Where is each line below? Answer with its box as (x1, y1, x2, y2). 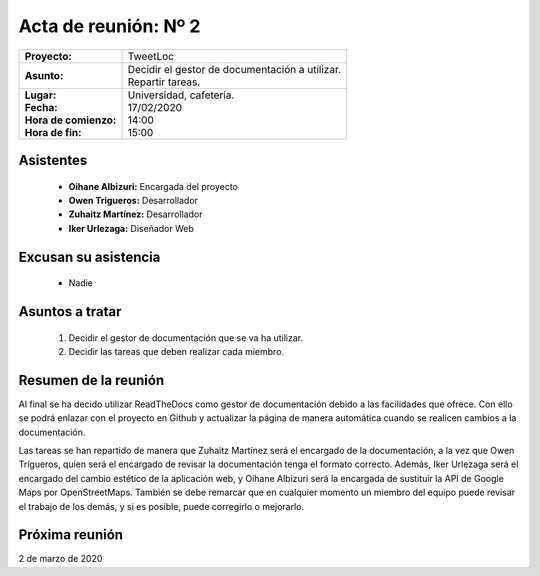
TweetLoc (127, 49, 175, 63)
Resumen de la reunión (18, 371, 165, 389)
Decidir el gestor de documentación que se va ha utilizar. (68, 331, 304, 344)
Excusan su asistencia (18, 248, 161, 265)
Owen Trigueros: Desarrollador (68, 194, 199, 206)
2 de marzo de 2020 (18, 553, 103, 565)
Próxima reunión (18, 526, 124, 544)
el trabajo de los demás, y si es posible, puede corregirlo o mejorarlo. (18, 500, 305, 512)
